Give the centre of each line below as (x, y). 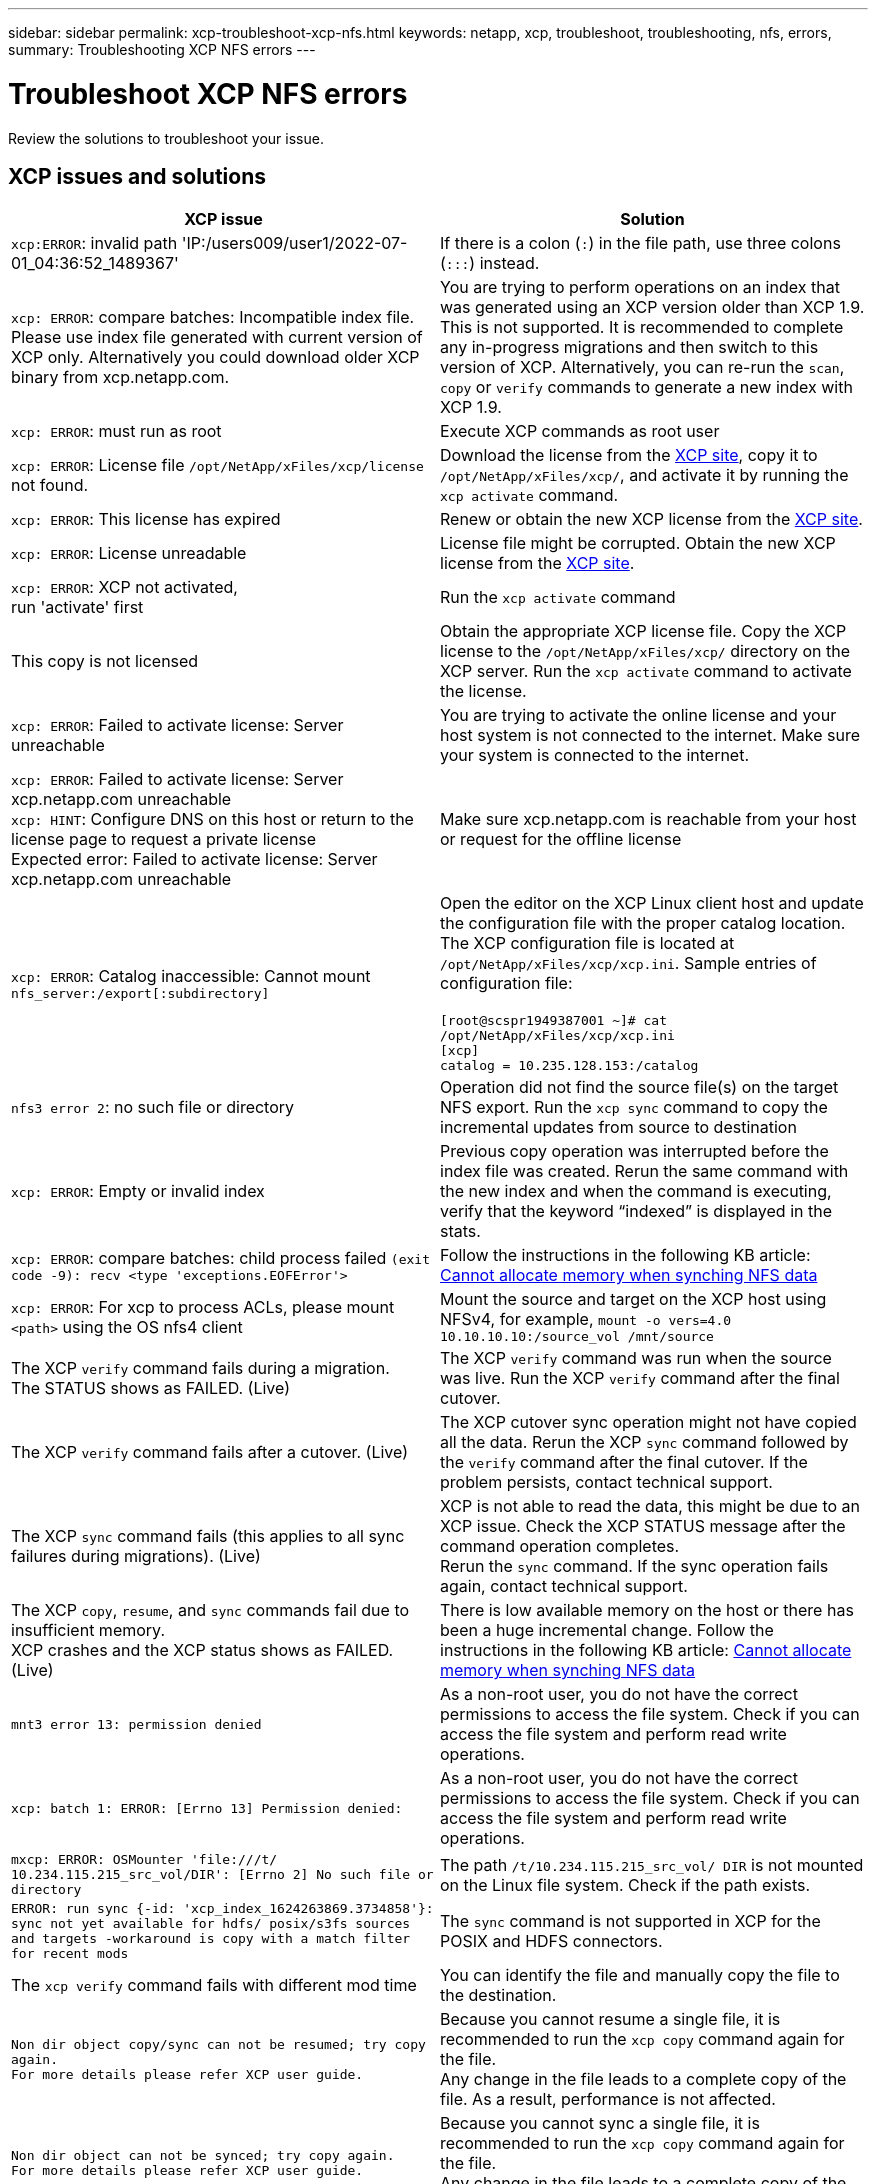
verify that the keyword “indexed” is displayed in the (636, 1211)
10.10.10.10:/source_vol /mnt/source (577, 1337)
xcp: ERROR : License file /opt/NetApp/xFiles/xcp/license (217, 465)
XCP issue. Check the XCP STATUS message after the (643, 1526)
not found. (50, 485)
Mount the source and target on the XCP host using (633, 1299)
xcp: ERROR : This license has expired (146, 519)
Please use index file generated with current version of (217, 337)
